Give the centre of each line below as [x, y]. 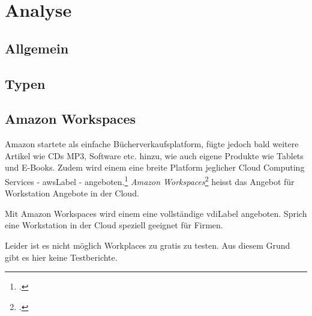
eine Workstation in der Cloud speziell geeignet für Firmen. [114, 225]
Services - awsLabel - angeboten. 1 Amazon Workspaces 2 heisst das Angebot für [150, 180]
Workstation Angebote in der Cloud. [72, 193]
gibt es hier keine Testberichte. [61, 257]
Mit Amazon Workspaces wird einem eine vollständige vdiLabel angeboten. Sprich [156, 213]
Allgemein [37, 48]
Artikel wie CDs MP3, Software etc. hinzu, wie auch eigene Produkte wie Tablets [154, 155]
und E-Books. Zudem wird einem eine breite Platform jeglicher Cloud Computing [155, 167]
